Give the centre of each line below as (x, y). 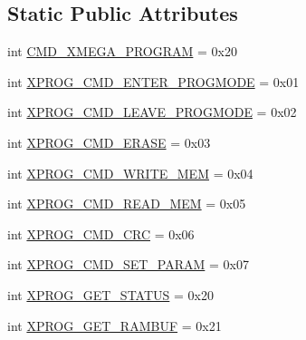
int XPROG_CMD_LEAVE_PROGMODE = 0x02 (152, 112)
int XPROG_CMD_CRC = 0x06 (101, 233)
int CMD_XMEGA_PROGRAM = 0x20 (122, 51)
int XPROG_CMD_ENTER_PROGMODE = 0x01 (153, 81)
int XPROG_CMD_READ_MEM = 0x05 (127, 204)
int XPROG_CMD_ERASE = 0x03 (109, 142)
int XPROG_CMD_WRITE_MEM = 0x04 (130, 173)
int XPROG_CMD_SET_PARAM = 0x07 (128, 264)
